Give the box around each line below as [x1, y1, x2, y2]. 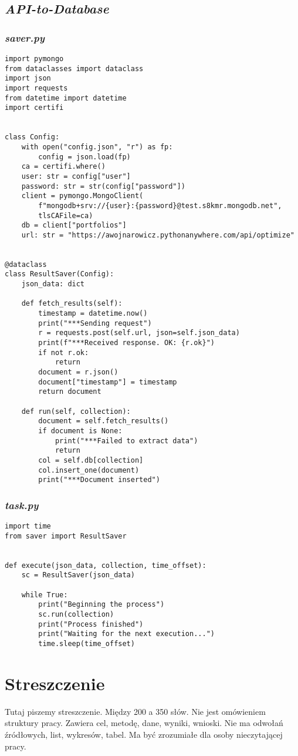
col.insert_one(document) [38, 466, 140, 474]
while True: [21, 590, 68, 599]
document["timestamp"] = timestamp [38, 377, 177, 386]
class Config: [5, 133, 60, 142]
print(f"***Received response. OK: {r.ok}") [38, 339, 215, 347]
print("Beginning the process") [38, 600, 165, 609]
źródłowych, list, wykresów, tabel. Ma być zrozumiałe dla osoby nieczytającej [5, 728, 283, 740]
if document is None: [38, 426, 123, 435]
